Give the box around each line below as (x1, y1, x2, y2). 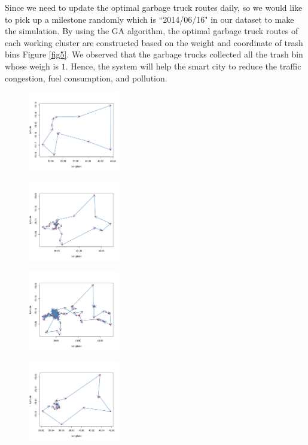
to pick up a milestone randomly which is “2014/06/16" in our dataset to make (5, 13, 294, 25)
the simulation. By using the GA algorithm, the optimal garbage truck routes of (5, 25, 298, 37)
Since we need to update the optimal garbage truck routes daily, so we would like (5, 1, 303, 13)
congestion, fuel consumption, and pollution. (5, 71, 167, 84)
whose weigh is (5, 59, 59, 72)
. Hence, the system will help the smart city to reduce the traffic (65, 59, 301, 72)
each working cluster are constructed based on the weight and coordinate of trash (5, 36, 303, 49)
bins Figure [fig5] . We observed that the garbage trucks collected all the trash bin (5, 48, 303, 60)
